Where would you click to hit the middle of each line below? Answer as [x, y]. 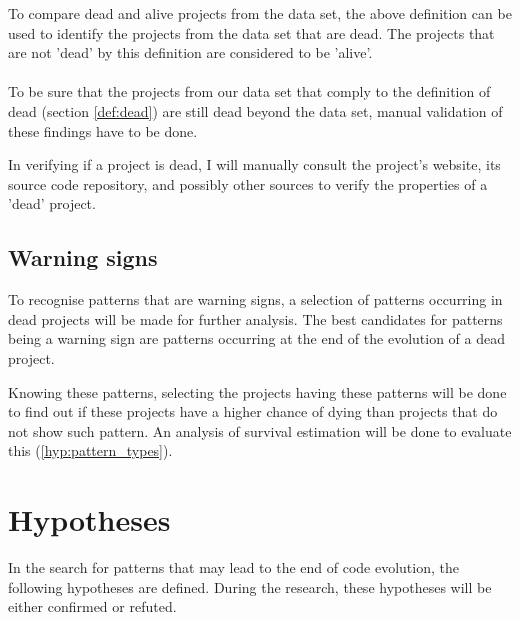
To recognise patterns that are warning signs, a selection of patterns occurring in [255, 299]
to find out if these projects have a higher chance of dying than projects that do [253, 411]
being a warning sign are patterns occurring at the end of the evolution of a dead [256, 338]
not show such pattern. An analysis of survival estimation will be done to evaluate [260, 430]
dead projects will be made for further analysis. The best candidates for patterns [255, 318]
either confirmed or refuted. [92, 606]
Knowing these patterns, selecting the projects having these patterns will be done [257, 391]
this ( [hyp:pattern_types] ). [90, 450]
